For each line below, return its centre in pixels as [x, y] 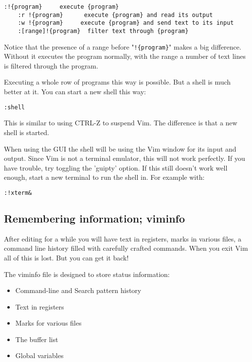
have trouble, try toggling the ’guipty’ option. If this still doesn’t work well [116, 167]
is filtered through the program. [51, 65]
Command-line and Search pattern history [78, 290]
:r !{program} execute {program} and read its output [115, 15]
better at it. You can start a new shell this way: [75, 92]
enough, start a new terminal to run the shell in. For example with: [104, 177]
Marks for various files [48, 323]
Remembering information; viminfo [94, 218]
